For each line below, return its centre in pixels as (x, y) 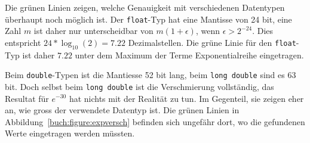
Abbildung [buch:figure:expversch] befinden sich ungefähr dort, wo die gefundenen (155, 121)
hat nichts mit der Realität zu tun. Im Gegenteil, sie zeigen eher (186, 98)
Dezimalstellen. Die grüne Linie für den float (212, 42)
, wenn (208, 31)
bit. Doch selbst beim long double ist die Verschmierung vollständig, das (139, 86)
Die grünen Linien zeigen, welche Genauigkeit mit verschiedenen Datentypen (145, 7)
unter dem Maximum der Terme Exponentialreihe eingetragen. (189, 55)
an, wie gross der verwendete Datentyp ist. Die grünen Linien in (122, 110)
